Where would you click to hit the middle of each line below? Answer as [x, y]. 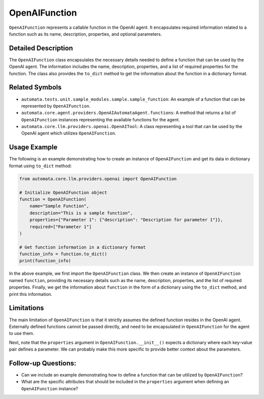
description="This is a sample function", [81, 213]
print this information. [31, 294]
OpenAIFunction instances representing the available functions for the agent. [101, 119]
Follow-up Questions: [43, 363]
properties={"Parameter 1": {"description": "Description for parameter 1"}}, [126, 220]
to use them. [22, 333]
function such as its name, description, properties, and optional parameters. [86, 34]
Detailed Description [41, 48]
